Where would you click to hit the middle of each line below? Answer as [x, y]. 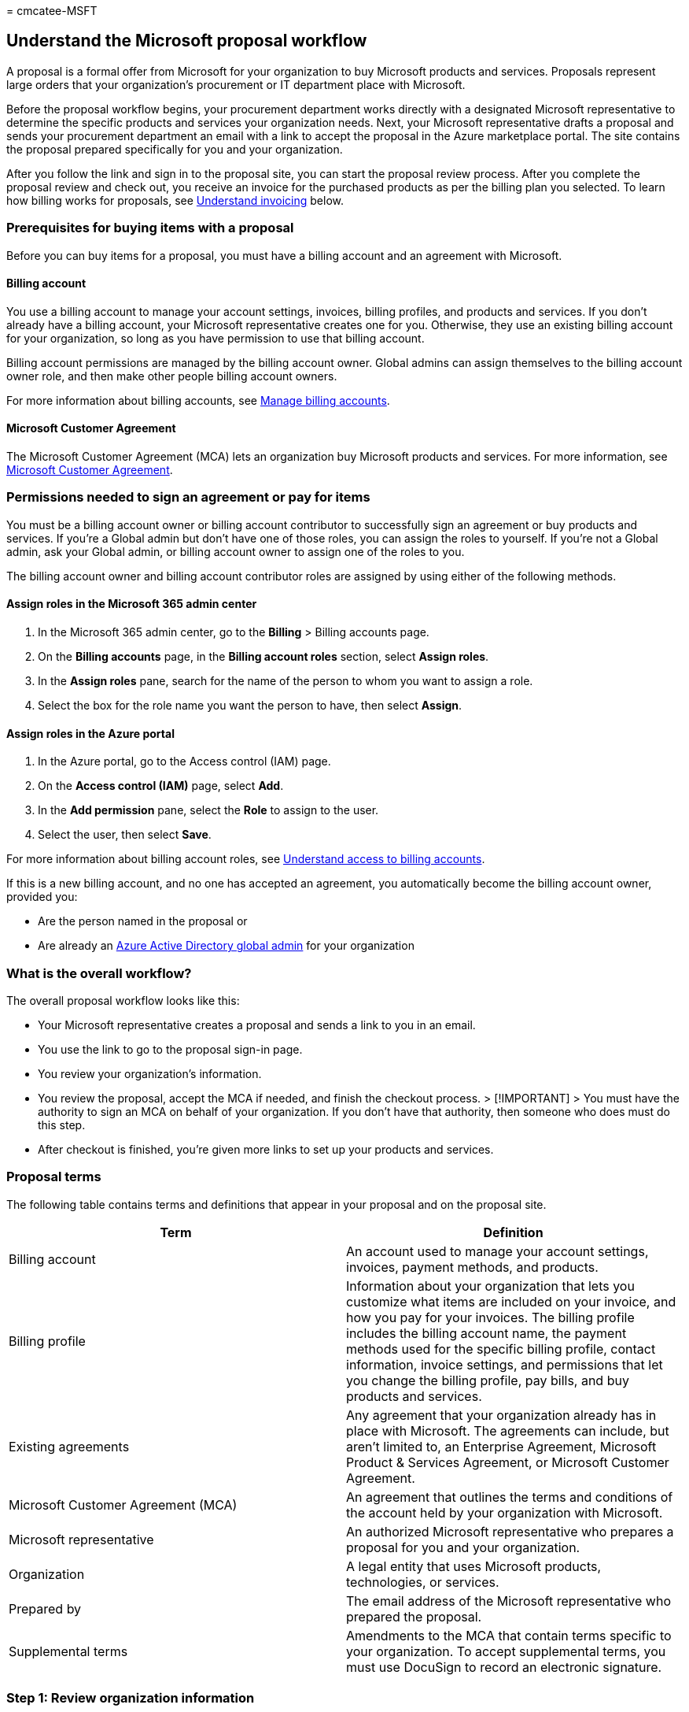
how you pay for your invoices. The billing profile [490, 1317]
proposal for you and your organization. [463, 1547]
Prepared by [45, 1608]
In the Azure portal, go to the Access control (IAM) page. [184, 762]
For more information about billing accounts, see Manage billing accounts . [198, 400]
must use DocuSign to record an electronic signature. [504, 1667]
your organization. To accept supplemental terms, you [506, 1651]
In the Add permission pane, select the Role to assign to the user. [208, 810]
